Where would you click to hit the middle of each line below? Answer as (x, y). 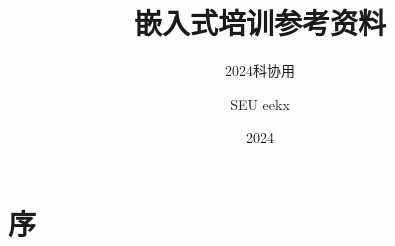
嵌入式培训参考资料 (259, 22)
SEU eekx (260, 103)
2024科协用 (260, 70)
